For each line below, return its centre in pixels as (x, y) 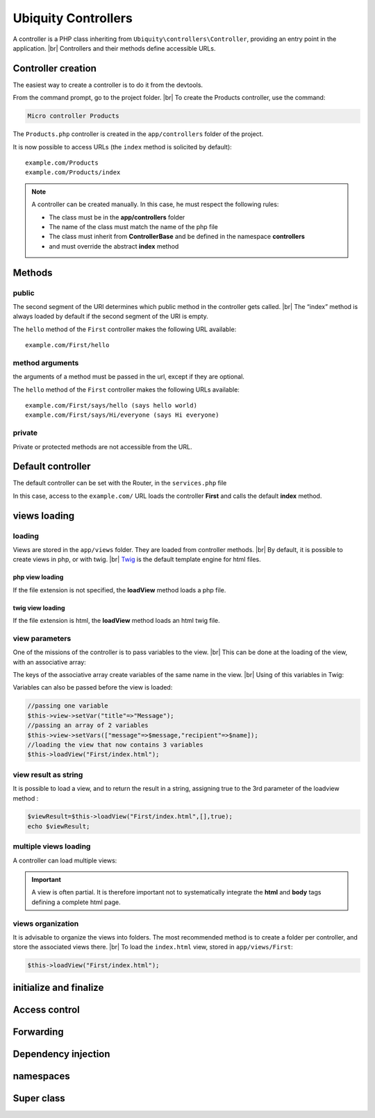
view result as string (48, 774)
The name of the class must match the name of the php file (133, 226)
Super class (39, 1098)
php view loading (38, 577)
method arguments (46, 362)
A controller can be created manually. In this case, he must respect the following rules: (155, 204)
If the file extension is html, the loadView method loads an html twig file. (116, 621)
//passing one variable (68, 706)
